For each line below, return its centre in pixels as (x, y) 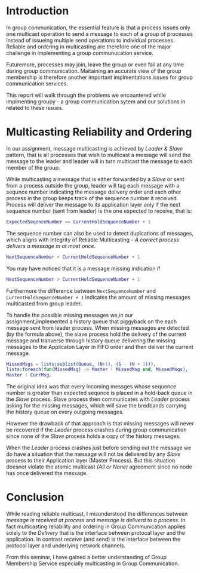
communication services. (37, 83)
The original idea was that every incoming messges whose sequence (91, 387)
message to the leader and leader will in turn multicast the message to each (99, 161)
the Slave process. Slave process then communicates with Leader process (98, 399)
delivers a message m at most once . (51, 246)
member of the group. (33, 167)
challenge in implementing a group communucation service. (80, 53)
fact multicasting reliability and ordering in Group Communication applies (96, 526)
